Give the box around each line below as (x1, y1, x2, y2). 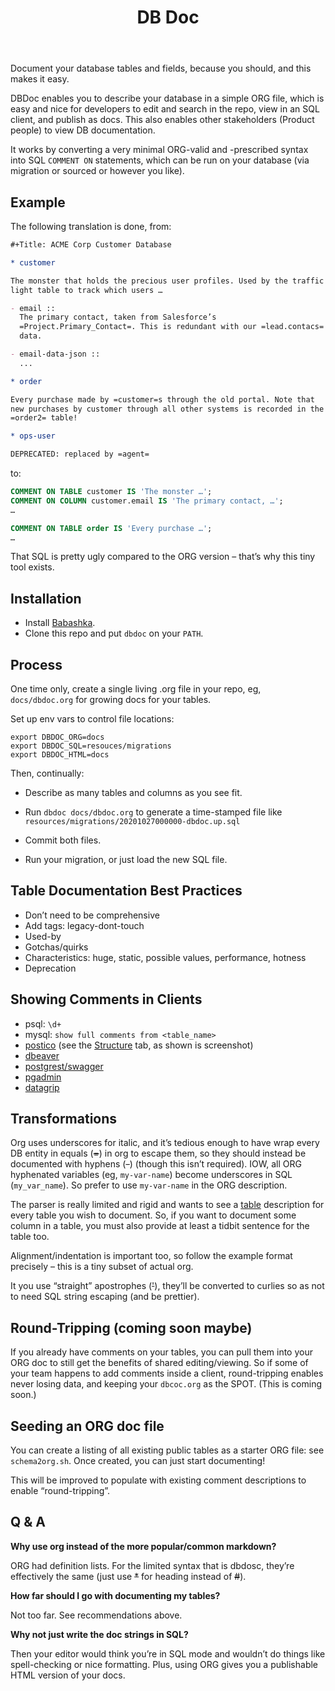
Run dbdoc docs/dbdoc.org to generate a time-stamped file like (24, 806, 283, 818)
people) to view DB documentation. (10, 124, 156, 136)
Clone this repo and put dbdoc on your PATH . (24, 627, 204, 640)
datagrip (24, 1081, 60, 1093)
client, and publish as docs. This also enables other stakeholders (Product (10, 114, 315, 126)
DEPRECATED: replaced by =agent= (10, 449, 150, 460)
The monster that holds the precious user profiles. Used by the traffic (10, 276, 325, 286)
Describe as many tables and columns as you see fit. (24, 787, 243, 798)
